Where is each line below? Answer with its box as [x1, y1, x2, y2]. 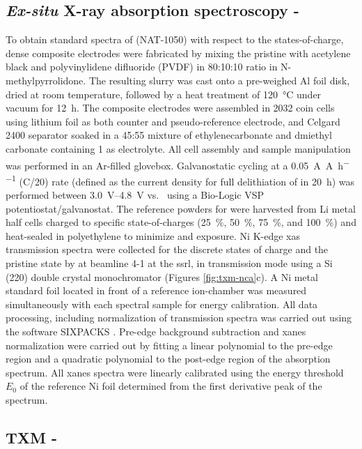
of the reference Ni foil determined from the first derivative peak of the [19, 379, 322, 393]
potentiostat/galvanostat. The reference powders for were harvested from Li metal [6, 201, 356, 215]
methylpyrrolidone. [6, 73, 86, 87]
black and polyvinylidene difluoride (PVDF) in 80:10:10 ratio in [6, 59, 278, 74]
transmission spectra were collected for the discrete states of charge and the [6, 242, 329, 257]
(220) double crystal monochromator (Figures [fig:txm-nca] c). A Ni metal [6, 269, 318, 284]
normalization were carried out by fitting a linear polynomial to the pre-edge [6, 337, 333, 352]
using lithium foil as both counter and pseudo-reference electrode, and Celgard [6, 114, 340, 128]
